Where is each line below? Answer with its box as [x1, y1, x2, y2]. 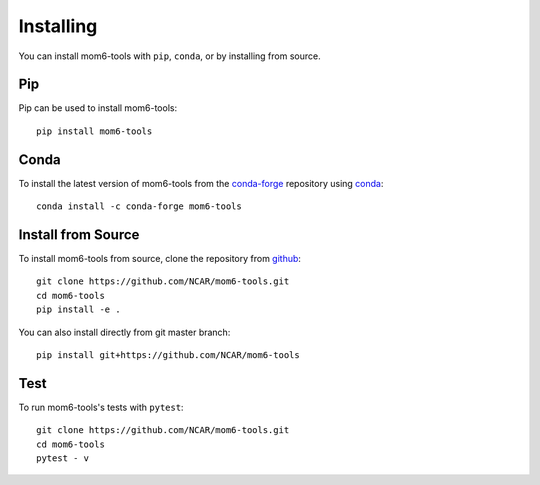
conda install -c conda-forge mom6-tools [36, 201, 242, 212]
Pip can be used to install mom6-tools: [18, 102, 178, 114]
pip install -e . [36, 304, 121, 315]
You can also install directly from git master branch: [18, 326, 231, 338]
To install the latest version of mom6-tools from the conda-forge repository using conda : [18, 177, 384, 189]
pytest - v [36, 453, 90, 464]
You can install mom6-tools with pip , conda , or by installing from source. [18, 50, 321, 62]
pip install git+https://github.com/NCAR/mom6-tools [36, 350, 300, 360]
